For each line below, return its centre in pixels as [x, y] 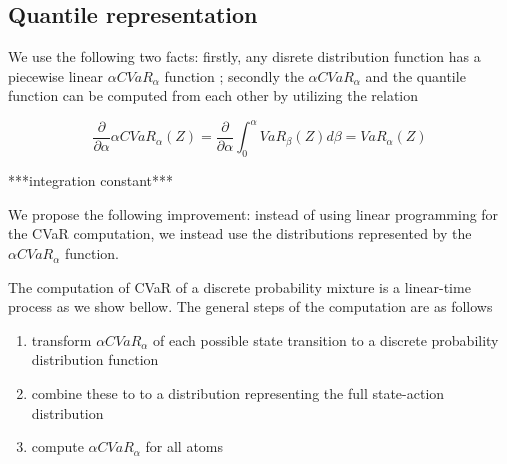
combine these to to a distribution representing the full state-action [238, 393]
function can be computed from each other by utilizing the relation [213, 95]
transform [61, 339]
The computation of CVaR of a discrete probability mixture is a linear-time [239, 286]
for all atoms [184, 446]
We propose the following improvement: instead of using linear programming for [253, 213]
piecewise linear [55, 75]
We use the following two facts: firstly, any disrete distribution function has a [244, 56]
